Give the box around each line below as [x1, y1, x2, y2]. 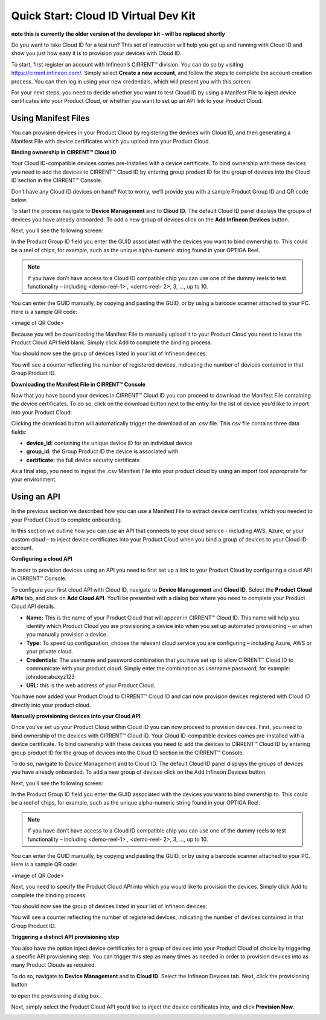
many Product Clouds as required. [11, 961, 97, 969]
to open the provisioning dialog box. [11, 992, 101, 999]
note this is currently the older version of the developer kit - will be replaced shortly [11, 30, 226, 38]
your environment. [11, 476, 57, 483]
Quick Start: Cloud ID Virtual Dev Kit [11, 9, 196, 22]
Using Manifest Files [11, 113, 90, 123]
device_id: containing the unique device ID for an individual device [26, 439, 193, 446]
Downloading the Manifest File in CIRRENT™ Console [11, 381, 146, 388]
